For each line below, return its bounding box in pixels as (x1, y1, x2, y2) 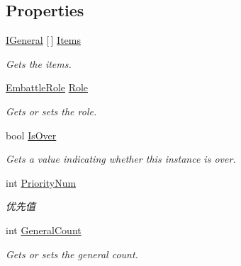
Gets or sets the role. (6, 103, 97, 118)
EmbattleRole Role (6, 80, 89, 95)
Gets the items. (6, 56, 72, 71)
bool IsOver (6, 127, 57, 142)
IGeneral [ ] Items (6, 33, 81, 47)
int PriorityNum (6, 175, 77, 190)
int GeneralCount (6, 222, 82, 237)
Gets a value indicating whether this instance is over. (6, 151, 236, 166)
